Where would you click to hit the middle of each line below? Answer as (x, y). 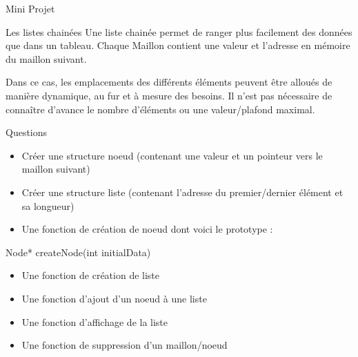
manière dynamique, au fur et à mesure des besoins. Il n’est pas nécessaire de (169, 95)
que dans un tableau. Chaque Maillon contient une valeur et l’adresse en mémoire (178, 45)
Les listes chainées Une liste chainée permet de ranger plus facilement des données (179, 31)
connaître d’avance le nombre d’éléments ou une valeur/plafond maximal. (160, 109)
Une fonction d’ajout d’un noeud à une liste (114, 298)
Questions (27, 132)
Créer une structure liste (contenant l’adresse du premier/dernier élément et (182, 192)
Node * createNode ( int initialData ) (78, 252)
